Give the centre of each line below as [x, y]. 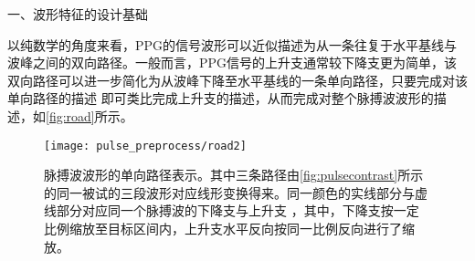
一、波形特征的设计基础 [78, 14]
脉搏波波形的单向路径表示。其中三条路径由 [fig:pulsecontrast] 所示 [234, 175]
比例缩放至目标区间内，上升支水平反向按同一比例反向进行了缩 [229, 228]
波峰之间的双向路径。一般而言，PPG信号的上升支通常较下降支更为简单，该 [232, 63]
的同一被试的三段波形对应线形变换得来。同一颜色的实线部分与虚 [236, 192]
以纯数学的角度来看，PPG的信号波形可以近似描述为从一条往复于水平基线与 [232, 44]
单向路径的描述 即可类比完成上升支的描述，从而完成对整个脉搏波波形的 [221, 98]
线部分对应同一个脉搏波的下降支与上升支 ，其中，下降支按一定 [232, 210]
